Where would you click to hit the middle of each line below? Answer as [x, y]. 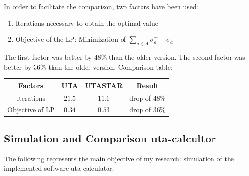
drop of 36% [148, 110]
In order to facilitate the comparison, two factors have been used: [101, 6]
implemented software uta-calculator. [59, 168]
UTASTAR [104, 85]
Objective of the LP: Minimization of [71, 39]
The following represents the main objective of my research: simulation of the [119, 158]
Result [148, 85]
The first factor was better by [48, 57]
